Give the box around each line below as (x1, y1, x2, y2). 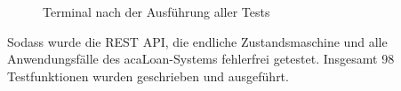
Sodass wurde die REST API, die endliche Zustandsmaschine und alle (7, 32, 388, 50)
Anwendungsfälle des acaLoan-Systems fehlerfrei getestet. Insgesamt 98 (7, 49, 395, 68)
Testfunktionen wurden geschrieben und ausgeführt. (7, 66, 289, 85)
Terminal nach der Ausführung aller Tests (43, 3, 270, 20)
